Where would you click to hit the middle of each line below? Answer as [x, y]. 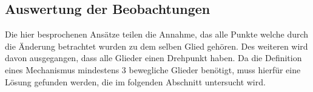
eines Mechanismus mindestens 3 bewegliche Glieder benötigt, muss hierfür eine [153, 69]
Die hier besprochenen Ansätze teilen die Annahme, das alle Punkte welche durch [157, 34]
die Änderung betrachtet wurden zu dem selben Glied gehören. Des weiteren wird [156, 46]
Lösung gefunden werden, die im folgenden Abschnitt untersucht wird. [135, 81]
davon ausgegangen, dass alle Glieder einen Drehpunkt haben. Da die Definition [153, 58]
